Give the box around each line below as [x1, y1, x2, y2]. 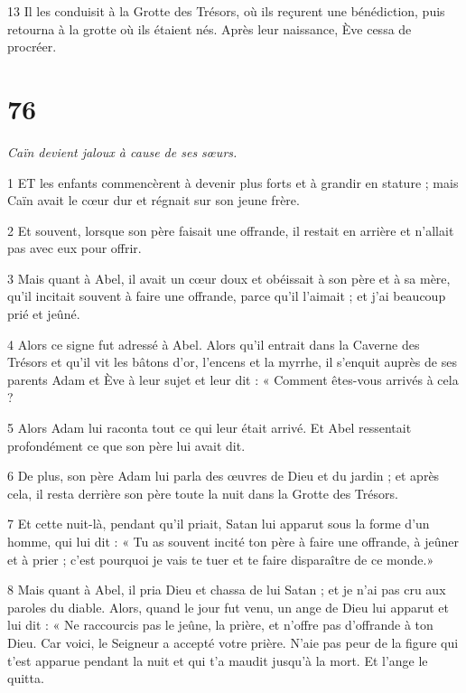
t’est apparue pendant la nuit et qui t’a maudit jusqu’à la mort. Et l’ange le [7, 651, 428, 670]
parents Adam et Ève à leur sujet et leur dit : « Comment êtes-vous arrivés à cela [7, 370, 459, 389]
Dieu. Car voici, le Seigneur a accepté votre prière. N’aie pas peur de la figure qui [7, 632, 459, 651]
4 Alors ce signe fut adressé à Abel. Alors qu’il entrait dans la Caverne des [7, 334, 420, 353]
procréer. [7, 37, 57, 56]
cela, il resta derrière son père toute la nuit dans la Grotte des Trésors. [7, 483, 398, 502]
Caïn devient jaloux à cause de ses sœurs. [7, 142, 238, 161]
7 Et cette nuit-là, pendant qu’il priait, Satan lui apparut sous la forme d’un [7, 514, 430, 533]
